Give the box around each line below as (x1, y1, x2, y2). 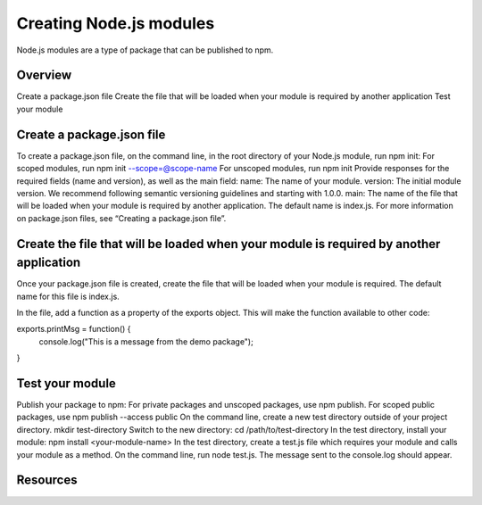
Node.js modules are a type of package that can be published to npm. (16, 45, 274, 55)
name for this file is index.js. (16, 291, 120, 302)
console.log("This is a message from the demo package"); (38, 335, 253, 347)
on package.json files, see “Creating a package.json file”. (16, 212, 227, 223)
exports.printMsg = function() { (16, 324, 131, 335)
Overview (16, 68, 72, 83)
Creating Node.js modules (16, 13, 215, 33)
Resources (16, 473, 78, 488)
